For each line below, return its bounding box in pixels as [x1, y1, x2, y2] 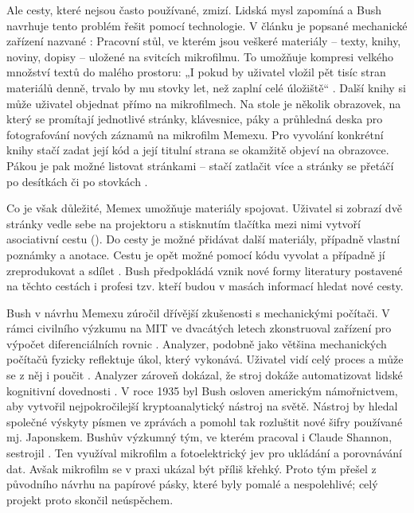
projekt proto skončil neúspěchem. [6, 491, 174, 507]
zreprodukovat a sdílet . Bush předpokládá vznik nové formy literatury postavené [6, 262, 403, 278]
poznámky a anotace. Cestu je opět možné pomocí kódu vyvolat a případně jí [6, 246, 385, 262]
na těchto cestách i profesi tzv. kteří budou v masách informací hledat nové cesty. [6, 278, 404, 294]
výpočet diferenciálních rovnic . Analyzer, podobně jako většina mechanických [6, 335, 387, 352]
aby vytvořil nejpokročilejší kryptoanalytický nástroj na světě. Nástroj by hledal [6, 398, 398, 414]
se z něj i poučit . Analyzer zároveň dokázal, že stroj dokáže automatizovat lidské [6, 367, 403, 383]
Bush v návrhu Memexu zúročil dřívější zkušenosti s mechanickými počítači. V [6, 304, 390, 321]
